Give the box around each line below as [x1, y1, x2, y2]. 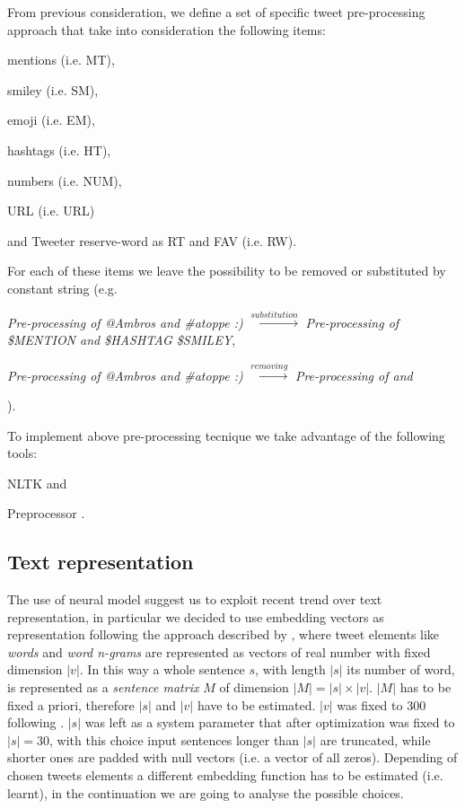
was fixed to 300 [337, 695, 426, 714]
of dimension [219, 678, 289, 697]
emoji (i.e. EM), [7, 110, 95, 129]
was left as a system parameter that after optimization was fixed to [84, 713, 455, 732]
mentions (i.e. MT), [7, 50, 115, 69]
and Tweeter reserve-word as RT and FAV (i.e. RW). [7, 231, 297, 250]
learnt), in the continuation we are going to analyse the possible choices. [7, 783, 404, 802]
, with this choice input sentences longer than [49, 730, 299, 749]
